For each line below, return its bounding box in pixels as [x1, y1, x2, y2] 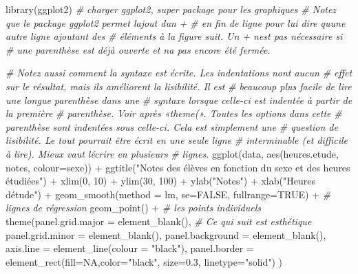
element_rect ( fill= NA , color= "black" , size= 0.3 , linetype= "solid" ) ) [6, 254, 283, 268]
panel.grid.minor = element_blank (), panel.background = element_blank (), [6, 227, 326, 242]
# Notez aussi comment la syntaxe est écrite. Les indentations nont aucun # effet [6, 65, 352, 80]
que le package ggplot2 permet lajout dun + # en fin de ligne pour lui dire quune [6, 15, 346, 30]
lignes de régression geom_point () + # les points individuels [6, 200, 262, 215]
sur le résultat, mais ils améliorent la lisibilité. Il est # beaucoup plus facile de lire [6, 78, 352, 93]
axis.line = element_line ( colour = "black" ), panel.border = [6, 241, 254, 255]
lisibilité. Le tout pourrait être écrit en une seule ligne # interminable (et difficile [6, 133, 348, 147]
